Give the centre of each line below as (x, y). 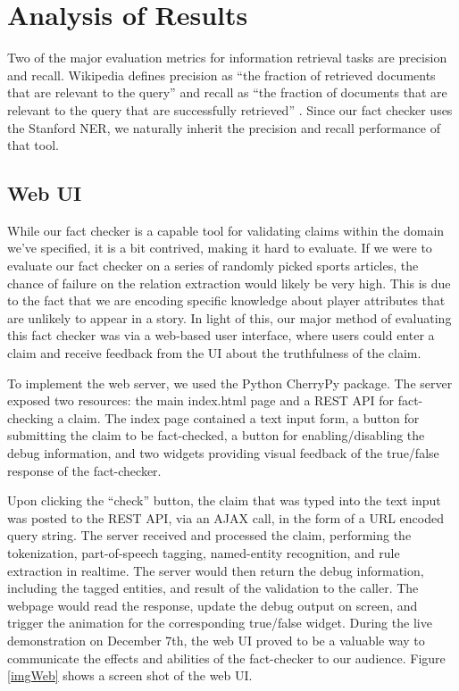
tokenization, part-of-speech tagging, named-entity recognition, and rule (204, 552)
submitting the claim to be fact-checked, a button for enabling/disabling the (216, 435)
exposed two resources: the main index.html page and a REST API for (200, 400)
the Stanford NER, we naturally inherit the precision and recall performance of (224, 127)
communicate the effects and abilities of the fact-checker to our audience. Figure (226, 658)
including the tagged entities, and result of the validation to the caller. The (213, 588)
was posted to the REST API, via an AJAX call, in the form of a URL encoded (226, 517)
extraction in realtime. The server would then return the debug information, (216, 570)
